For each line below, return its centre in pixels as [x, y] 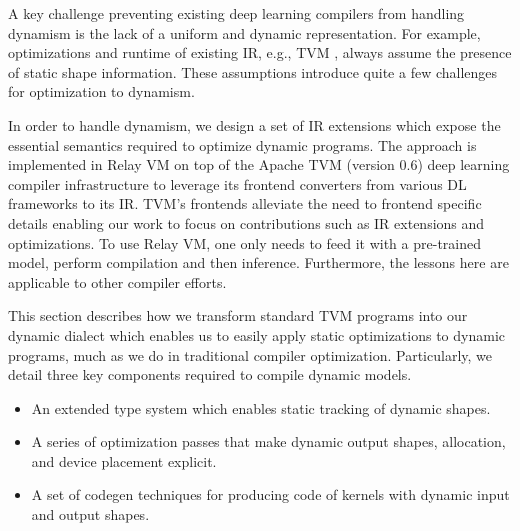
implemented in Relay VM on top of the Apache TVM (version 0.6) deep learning [259, 164]
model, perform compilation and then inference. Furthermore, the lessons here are [258, 262]
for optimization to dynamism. [101, 91]
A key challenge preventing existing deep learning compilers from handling [236, 13]
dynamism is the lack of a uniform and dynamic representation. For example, [244, 32]
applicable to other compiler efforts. [117, 281]
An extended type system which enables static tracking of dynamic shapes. [261, 407]
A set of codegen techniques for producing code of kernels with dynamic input [270, 494]
